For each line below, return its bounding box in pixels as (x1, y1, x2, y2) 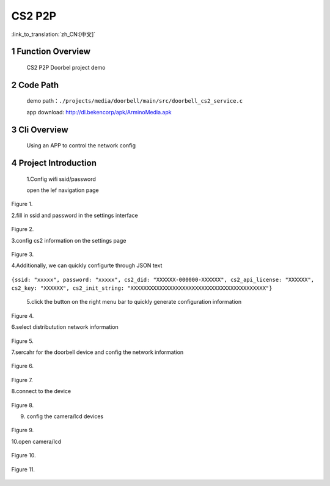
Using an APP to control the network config (26, 142, 136, 149)
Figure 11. (11, 465, 35, 473)
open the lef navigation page (26, 186, 99, 194)
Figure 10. (11, 452, 36, 459)
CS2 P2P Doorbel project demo (26, 64, 106, 71)
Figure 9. (11, 427, 34, 434)
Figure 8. (11, 401, 34, 409)
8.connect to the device (11, 388, 71, 395)
